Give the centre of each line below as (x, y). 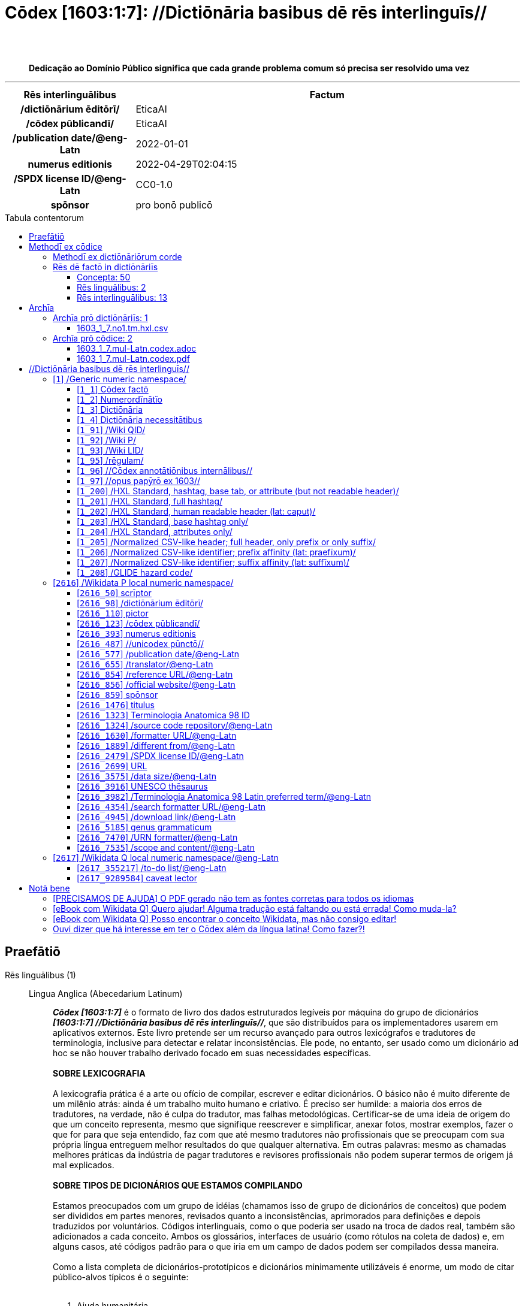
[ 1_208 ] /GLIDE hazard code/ (135, 572)
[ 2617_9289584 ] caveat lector (137, 878)
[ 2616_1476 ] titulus (116, 705)
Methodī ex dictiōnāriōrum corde (117, 256)
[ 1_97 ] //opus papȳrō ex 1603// (139, 480)
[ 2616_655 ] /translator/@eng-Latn (145, 664)
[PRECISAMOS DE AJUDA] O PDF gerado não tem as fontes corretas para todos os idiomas (233, 898)
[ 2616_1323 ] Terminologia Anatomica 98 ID (163, 715)
